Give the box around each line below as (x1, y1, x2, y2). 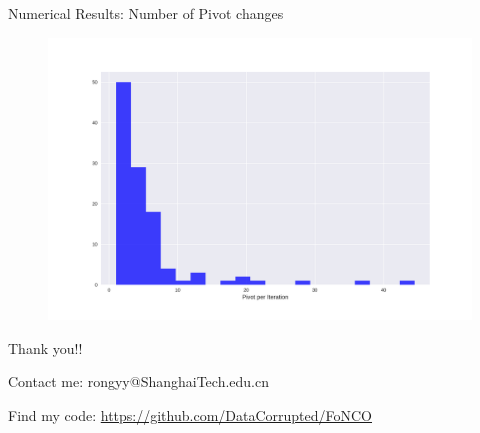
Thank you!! (8, 337, 83, 358)
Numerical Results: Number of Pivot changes (8, 3, 284, 23)
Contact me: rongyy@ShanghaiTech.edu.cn (8, 371, 270, 392)
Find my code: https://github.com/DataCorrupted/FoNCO (8, 404, 373, 425)
